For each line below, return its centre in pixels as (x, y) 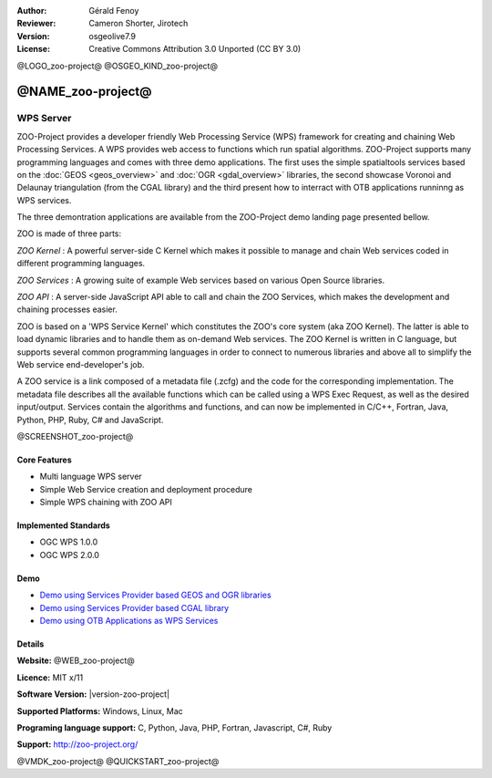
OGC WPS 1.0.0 (69, 542)
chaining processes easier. (67, 309)
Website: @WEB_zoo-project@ (76, 660)
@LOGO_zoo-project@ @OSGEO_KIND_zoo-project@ (118, 66)
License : (33, 49)
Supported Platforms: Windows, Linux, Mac (100, 711)
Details (31, 644)
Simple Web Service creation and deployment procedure (146, 489)
